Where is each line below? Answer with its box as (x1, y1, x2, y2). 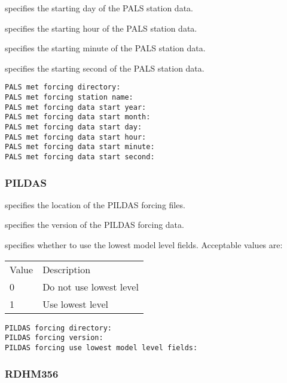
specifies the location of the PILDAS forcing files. (5, 198, 185, 211)
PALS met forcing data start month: (5, 113, 151, 122)
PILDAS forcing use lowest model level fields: (5, 343, 198, 352)
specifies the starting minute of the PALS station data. (5, 42, 206, 54)
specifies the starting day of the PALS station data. (5, 2, 193, 14)
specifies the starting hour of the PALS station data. (5, 21, 197, 34)
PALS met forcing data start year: (5, 103, 146, 112)
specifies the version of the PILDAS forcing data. (5, 218, 184, 231)
